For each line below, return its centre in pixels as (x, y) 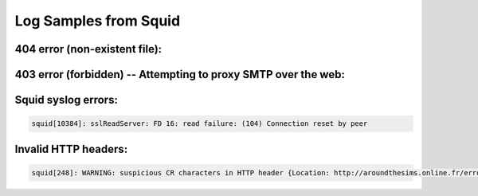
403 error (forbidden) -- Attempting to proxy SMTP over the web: (180, 74)
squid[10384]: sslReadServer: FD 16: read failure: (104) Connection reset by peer (200, 124)
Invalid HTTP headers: (71, 149)
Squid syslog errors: (67, 100)
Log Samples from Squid (98, 21)
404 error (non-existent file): (88, 49)
